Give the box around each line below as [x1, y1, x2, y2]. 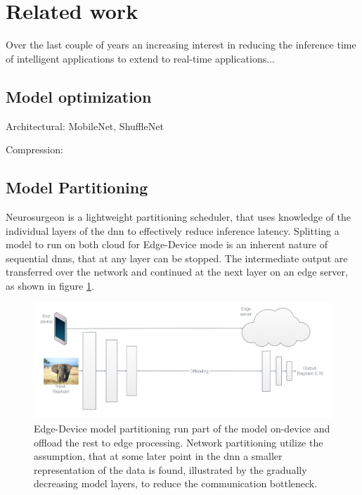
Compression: [6, 142, 63, 157]
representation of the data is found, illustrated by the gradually [34, 462, 307, 477]
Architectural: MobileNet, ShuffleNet [6, 118, 164, 133]
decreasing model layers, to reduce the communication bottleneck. [34, 476, 318, 491]
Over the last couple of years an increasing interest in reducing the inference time [6, 37, 356, 52]
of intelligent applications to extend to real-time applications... [6, 51, 275, 65]
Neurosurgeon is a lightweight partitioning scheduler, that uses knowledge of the [6, 209, 351, 224]
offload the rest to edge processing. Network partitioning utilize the [34, 435, 323, 449]
